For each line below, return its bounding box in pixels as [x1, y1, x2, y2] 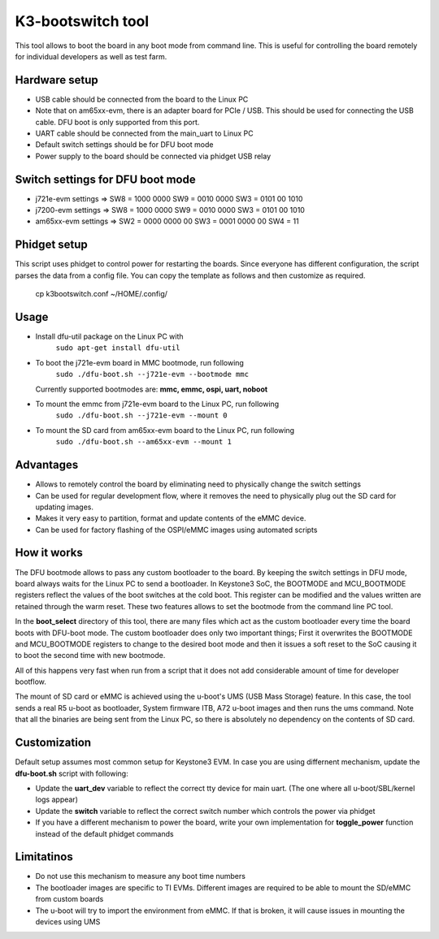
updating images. [35, 502, 93, 512]
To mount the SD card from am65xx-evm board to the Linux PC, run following [35, 425, 295, 435]
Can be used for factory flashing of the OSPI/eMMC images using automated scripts [35, 525, 318, 534]
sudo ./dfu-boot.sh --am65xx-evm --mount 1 [55, 437, 232, 447]
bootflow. [15, 677, 46, 686]
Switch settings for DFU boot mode [15, 172, 196, 186]
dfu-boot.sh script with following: [15, 768, 129, 778]
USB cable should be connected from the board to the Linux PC [35, 94, 249, 104]
